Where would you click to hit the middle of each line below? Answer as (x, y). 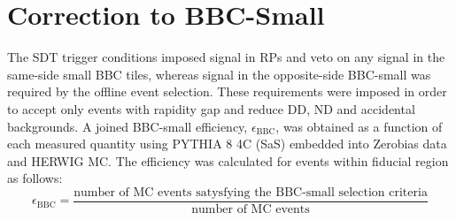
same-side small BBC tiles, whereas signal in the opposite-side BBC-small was (219, 74)
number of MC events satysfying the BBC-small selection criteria (251, 192)
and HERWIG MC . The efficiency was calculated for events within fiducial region (228, 160)
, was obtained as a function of (359, 126)
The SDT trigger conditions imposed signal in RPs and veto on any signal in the (226, 57)
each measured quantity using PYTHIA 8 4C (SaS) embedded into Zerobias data (227, 144)
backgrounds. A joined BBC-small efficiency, (128, 126)
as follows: (35, 178)
